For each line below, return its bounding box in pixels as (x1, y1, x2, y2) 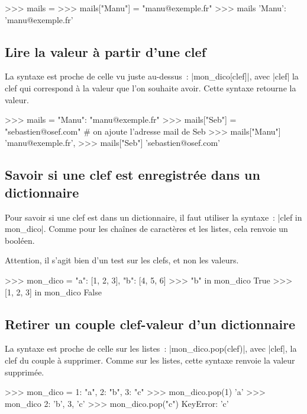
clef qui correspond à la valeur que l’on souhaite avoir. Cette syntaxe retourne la (5, 81, 296, 94)
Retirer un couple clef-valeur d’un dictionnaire (5, 314, 296, 333)
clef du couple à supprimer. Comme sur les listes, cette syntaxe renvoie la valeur (5, 354, 295, 366)
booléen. (5, 234, 35, 246)
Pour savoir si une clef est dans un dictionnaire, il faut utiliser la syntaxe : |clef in (5, 211, 302, 223)
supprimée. (5, 365, 44, 378)
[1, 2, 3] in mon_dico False (5, 285, 102, 298)
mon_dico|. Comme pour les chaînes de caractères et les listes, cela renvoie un (5, 222, 288, 235)
